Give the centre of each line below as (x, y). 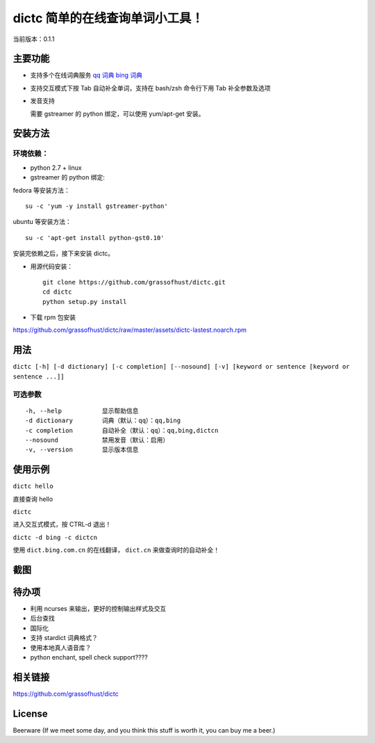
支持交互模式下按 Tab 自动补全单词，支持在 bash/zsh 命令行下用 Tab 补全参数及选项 (150, 88)
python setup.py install (85, 302)
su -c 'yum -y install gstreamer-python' (97, 206)
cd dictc (57, 292)
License (30, 713)
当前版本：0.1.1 (34, 39)
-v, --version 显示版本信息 (82, 450)
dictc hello (33, 486)
